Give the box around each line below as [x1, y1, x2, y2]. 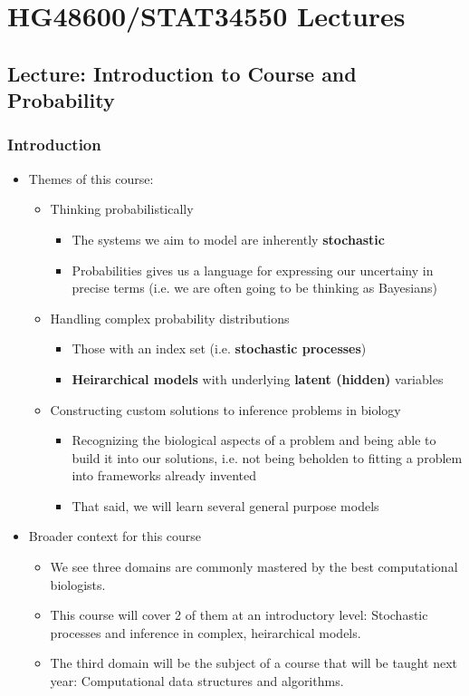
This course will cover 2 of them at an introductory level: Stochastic [50, 605, 428, 624]
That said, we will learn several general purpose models [72, 496, 379, 515]
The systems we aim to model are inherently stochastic [72, 229, 385, 248]
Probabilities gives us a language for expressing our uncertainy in [72, 260, 434, 279]
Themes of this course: [28, 169, 154, 188]
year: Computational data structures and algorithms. [50, 672, 344, 691]
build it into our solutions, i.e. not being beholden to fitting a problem [72, 448, 463, 467]
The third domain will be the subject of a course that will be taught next [50, 653, 458, 672]
